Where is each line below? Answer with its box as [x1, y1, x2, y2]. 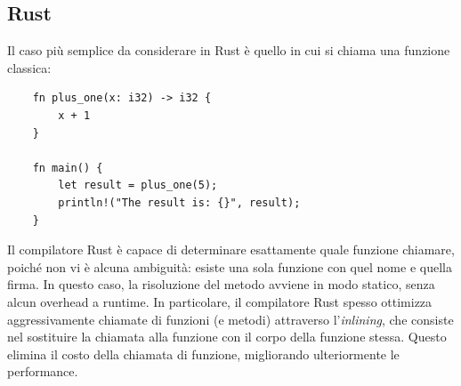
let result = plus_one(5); [58, 179, 218, 192]
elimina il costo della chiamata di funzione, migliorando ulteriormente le [7, 344, 400, 363]
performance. [7, 362, 78, 381]
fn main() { [32, 161, 103, 174]
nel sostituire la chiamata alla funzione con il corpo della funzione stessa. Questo [7, 327, 447, 346]
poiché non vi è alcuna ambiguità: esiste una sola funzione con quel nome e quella [7, 257, 452, 276]
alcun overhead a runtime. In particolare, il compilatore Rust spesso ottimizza [7, 292, 433, 310]
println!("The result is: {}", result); [58, 196, 301, 209]
